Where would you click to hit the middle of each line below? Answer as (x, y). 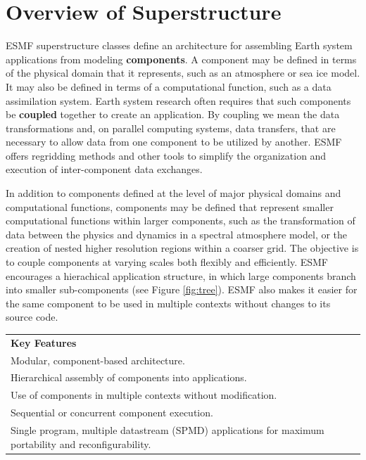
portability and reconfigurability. (81, 443)
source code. (32, 317)
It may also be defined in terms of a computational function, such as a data (169, 86)
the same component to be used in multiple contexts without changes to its (168, 303)
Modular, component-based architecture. (98, 360)
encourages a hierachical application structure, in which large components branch (181, 275)
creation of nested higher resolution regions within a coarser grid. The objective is (182, 248)
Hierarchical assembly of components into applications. (129, 377)
